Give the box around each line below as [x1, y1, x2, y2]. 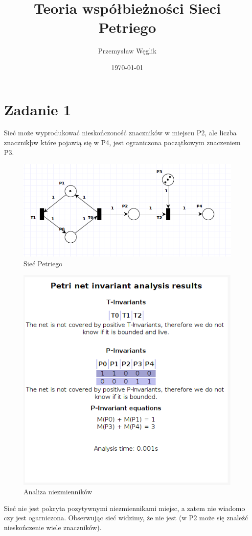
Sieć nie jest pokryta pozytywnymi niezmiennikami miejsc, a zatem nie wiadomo [4, 503, 245, 513]
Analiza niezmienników [23, 486, 92, 497]
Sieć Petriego [23, 258, 63, 268]
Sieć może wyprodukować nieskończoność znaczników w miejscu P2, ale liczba [4, 128, 237, 138]
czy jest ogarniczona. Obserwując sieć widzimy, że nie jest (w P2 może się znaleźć [4, 512, 248, 523]
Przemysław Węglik [98, 46, 157, 56]
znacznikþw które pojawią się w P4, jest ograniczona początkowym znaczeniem [4, 137, 241, 148]
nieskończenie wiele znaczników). [4, 522, 102, 533]
